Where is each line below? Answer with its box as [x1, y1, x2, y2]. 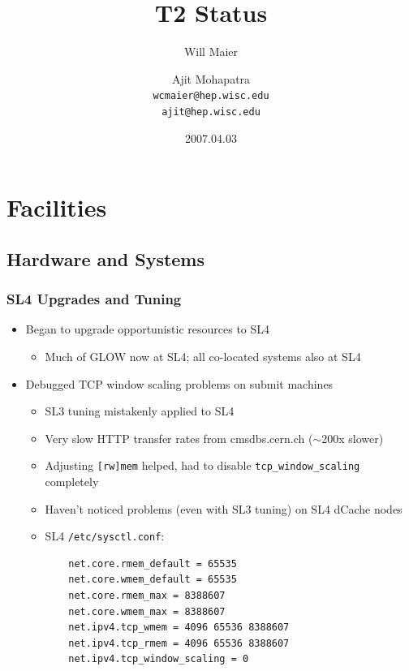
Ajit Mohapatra [171, 70, 251, 87]
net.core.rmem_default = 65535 [68, 557, 237, 570]
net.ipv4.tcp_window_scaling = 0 [68, 653, 249, 665]
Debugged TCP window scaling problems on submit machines [25, 375, 334, 392]
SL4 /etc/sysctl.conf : [45, 527, 165, 544]
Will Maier [183, 43, 239, 60]
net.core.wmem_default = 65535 [68, 574, 237, 586]
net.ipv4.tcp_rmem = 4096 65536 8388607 [68, 637, 290, 649]
